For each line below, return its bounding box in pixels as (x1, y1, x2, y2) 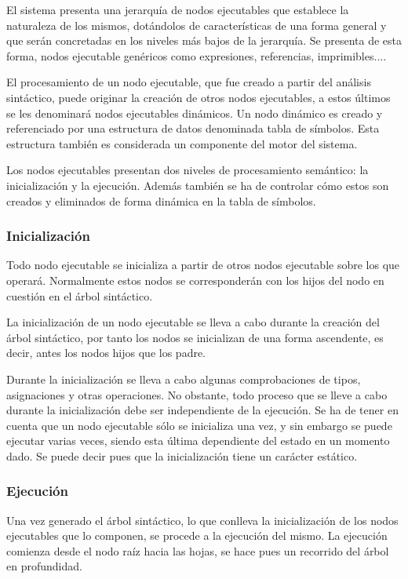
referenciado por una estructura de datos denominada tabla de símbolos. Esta (6, 120, 380, 137)
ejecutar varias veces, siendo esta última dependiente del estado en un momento (6, 432, 390, 449)
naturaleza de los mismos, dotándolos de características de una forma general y (6, 16, 387, 33)
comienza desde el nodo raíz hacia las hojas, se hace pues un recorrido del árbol (6, 542, 389, 559)
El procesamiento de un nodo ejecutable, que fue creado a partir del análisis (6, 74, 371, 90)
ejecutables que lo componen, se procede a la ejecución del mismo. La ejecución (6, 527, 388, 544)
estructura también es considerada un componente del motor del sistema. (6, 135, 358, 151)
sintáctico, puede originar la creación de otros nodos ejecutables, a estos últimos (6, 89, 391, 105)
